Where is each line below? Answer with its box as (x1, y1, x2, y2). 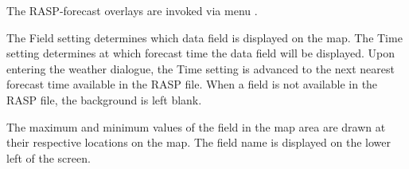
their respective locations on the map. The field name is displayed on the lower (6, 134, 391, 151)
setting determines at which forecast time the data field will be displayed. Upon (6, 45, 395, 61)
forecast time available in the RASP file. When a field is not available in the (6, 76, 378, 92)
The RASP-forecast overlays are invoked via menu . (6, 2, 258, 18)
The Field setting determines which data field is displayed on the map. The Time (6, 29, 403, 45)
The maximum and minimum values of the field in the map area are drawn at (6, 118, 386, 135)
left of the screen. (6, 149, 91, 166)
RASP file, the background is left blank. (6, 91, 202, 108)
